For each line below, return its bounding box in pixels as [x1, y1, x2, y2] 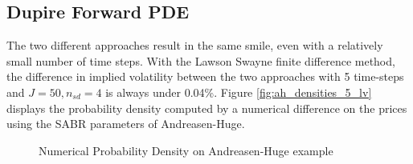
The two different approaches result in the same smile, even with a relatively [6, 37, 383, 54]
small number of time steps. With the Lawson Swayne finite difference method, [6, 52, 395, 69]
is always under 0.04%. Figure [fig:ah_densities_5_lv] [105, 83, 372, 100]
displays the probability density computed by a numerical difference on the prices [6, 99, 407, 116]
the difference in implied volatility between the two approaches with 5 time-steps [6, 68, 404, 85]
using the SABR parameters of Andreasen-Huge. [6, 115, 245, 132]
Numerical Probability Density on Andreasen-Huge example [39, 142, 333, 158]
